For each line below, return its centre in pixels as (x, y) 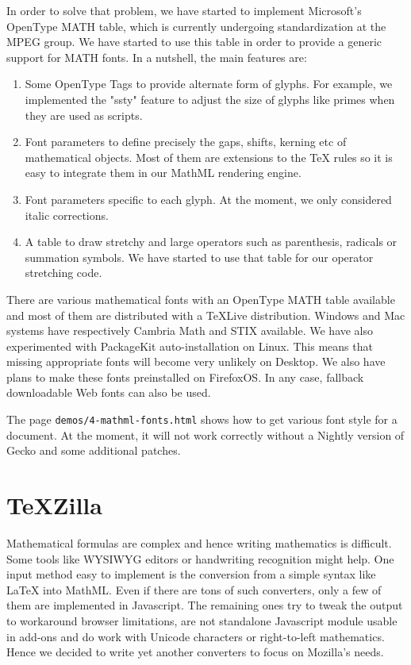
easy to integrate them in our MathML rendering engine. (163, 173)
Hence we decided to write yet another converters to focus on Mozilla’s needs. (195, 652)
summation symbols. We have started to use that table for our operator (199, 257)
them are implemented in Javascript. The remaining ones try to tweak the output (205, 605)
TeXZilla (54, 505)
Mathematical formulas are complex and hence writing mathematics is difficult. (199, 543)
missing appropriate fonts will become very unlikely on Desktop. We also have (196, 361)
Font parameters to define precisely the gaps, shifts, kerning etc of (186, 142)
